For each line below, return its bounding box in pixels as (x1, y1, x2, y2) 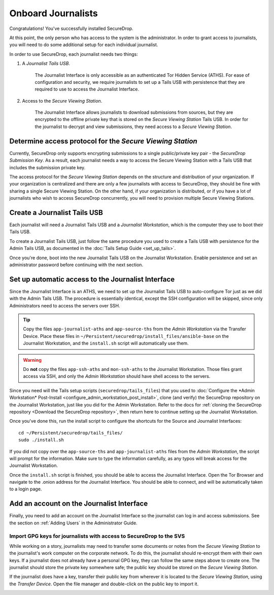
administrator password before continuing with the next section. (9, 262, 144, 268)
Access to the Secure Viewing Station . (22, 98, 102, 104)
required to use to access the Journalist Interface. (35, 86, 140, 92)
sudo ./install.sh (18, 437, 64, 443)
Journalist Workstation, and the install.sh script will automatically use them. (23, 340, 189, 347)
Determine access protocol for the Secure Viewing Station (9, 137, 197, 145)
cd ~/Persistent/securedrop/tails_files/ (18, 430, 123, 435)
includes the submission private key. (9, 164, 86, 170)
